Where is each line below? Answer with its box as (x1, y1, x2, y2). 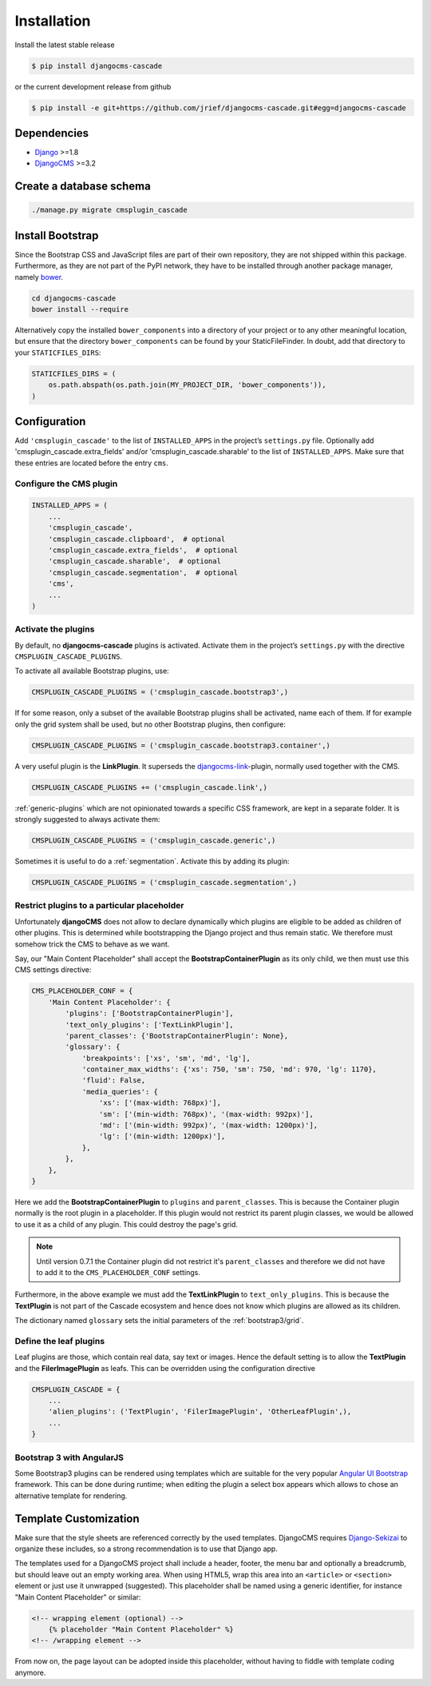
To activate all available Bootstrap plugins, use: (14, 666, 169, 676)
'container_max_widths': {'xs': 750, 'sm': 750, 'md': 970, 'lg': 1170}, (81, 1065, 377, 1074)
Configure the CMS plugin (14, 478, 118, 489)
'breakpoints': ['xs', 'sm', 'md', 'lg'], (81, 1054, 251, 1062)
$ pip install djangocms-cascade (31, 61, 163, 70)
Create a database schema (14, 180, 151, 193)
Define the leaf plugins (14, 1335, 105, 1346)
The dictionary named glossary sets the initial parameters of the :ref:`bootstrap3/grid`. (14, 1316, 304, 1325)
